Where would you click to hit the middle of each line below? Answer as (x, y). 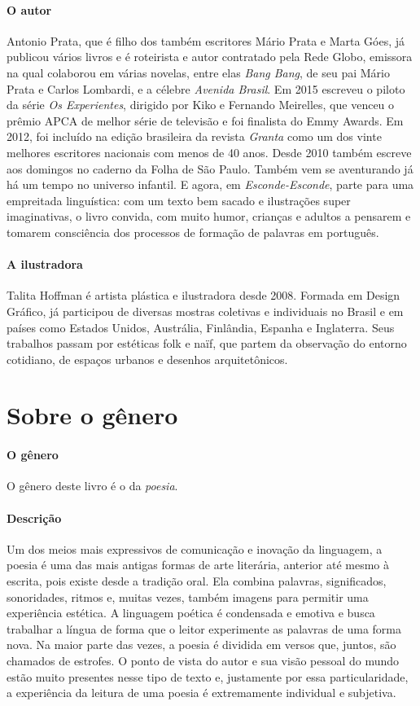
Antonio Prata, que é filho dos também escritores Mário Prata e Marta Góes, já (206, 40)
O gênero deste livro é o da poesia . (92, 486)
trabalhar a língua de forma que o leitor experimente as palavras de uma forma (204, 628)
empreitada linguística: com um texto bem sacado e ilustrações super (179, 200)
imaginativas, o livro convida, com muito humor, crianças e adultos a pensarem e (209, 216)
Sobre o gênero (92, 415)
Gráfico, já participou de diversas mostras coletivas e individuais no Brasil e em (205, 311)
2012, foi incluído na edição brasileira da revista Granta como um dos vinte (194, 136)
